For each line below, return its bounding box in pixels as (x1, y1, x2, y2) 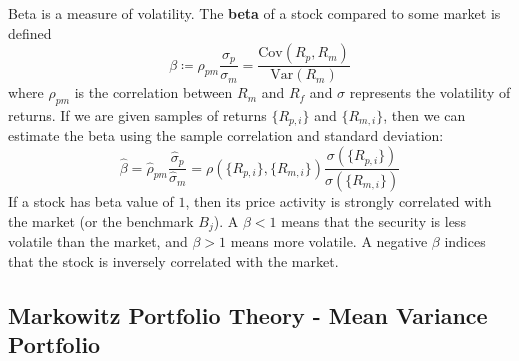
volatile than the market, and (8, 230, 188, 251)
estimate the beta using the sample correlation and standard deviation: (8, 125, 444, 146)
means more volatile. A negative (230, 230, 428, 251)
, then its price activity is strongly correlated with (185, 190, 492, 211)
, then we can (383, 105, 466, 126)
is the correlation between (74, 82, 233, 103)
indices (444, 230, 486, 251)
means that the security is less (281, 210, 466, 231)
